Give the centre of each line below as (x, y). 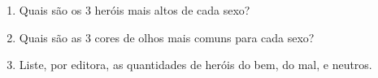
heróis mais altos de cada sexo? (172, 10)
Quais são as (50, 37)
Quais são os (50, 10)
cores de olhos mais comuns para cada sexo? (204, 37)
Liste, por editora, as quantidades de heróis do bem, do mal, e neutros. (196, 65)
